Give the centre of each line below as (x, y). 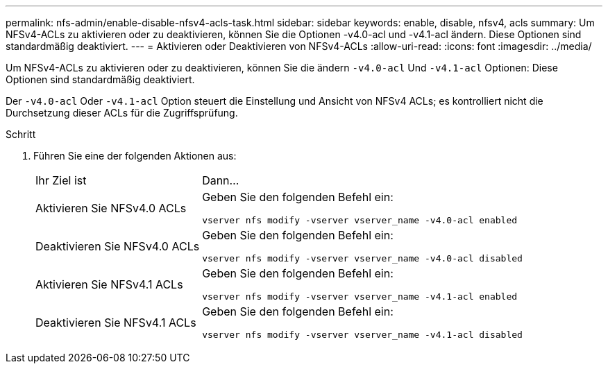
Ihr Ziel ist (61, 180)
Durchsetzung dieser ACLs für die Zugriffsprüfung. (122, 113)
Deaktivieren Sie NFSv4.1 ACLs (116, 322)
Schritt (21, 134)
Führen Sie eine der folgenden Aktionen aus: (135, 156)
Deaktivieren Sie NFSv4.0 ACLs (118, 246)
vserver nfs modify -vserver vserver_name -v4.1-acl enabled (360, 297)
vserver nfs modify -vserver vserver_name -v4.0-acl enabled (360, 220)
